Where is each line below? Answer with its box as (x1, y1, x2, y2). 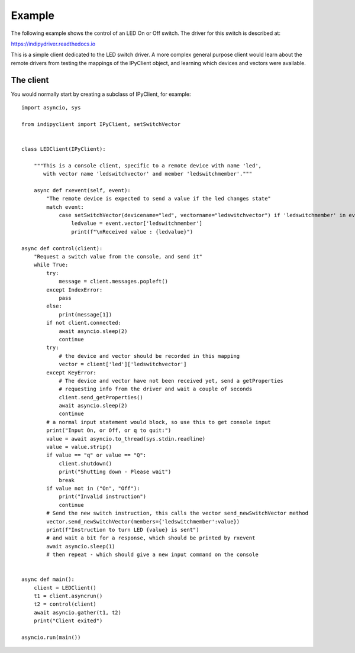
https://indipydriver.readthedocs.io (11, 40, 96, 47)
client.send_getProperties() (59, 394, 143, 400)
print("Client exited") (33, 618, 103, 624)
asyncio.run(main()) (21, 634, 81, 641)
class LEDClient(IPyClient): (21, 146, 106, 152)
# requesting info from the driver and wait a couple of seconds (59, 386, 253, 393)
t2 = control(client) (33, 601, 97, 607)
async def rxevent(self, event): (33, 187, 131, 193)
